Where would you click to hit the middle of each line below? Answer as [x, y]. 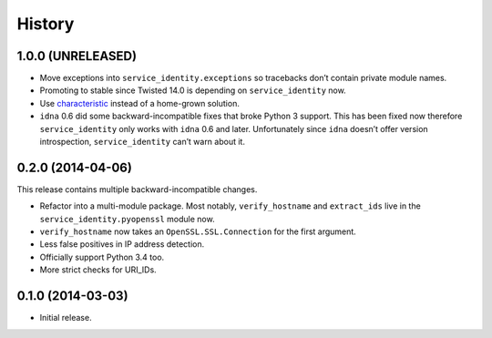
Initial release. [66, 318]
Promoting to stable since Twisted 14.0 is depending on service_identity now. [193, 90]
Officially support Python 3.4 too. [102, 257]
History [46, 24]
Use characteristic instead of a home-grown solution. [140, 103]
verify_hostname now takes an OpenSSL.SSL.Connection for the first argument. [198, 231]
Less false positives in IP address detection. [122, 244]
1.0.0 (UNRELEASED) [77, 56]
